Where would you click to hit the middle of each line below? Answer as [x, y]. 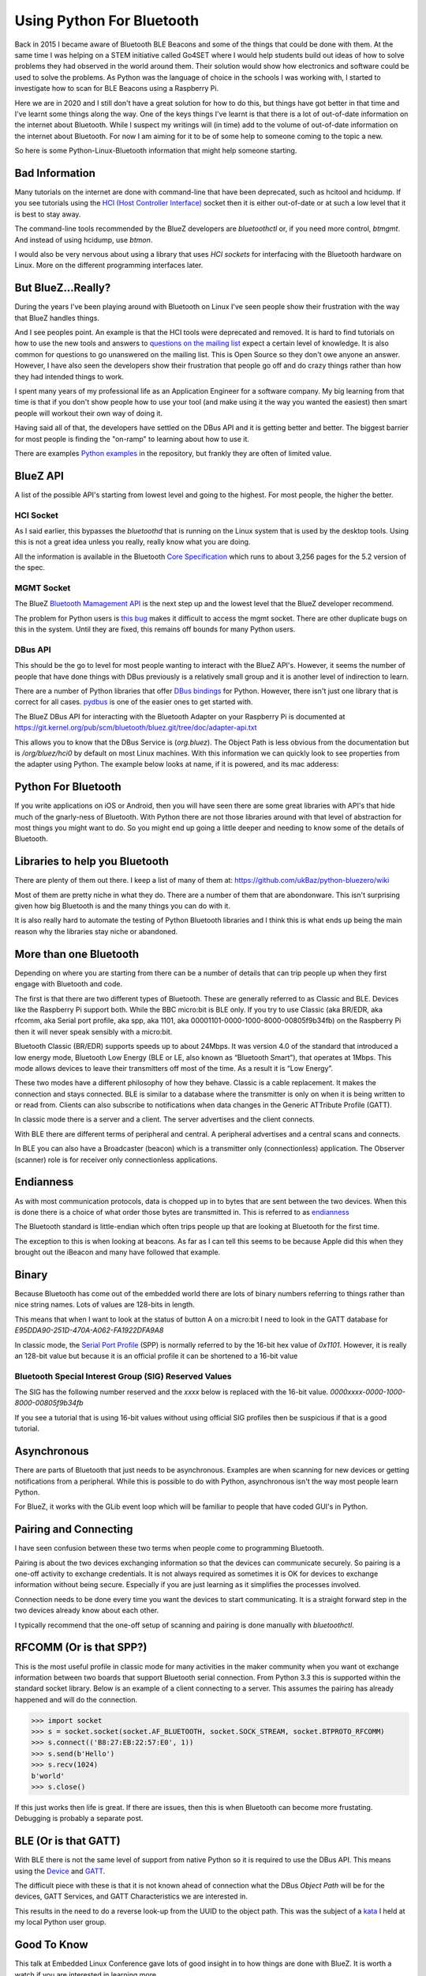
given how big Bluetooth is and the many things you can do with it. [122, 906]
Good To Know [51, 1945]
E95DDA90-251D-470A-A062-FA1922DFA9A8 [89, 1330]
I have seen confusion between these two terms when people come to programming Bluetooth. [169, 1548]
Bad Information [55, 173]
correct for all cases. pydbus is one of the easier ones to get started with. [134, 702]
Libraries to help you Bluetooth [92, 862]
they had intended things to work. [69, 376]
